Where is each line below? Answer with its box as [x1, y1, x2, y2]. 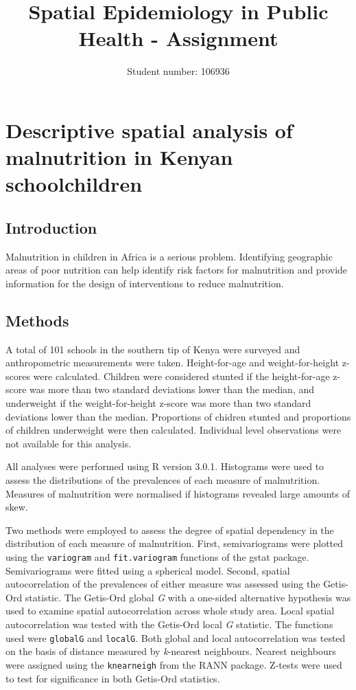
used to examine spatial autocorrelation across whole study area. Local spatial [5, 603, 335, 618]
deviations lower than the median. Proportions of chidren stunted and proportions [5, 409, 351, 423]
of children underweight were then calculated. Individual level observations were [5, 423, 342, 437]
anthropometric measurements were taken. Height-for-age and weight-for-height [5, 355, 340, 370]
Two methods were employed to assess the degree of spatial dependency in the [5, 522, 334, 537]
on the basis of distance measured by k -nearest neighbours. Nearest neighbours [5, 644, 336, 658]
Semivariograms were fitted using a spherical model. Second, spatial [5, 563, 290, 577]
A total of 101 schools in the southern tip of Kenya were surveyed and [5, 342, 300, 356]
